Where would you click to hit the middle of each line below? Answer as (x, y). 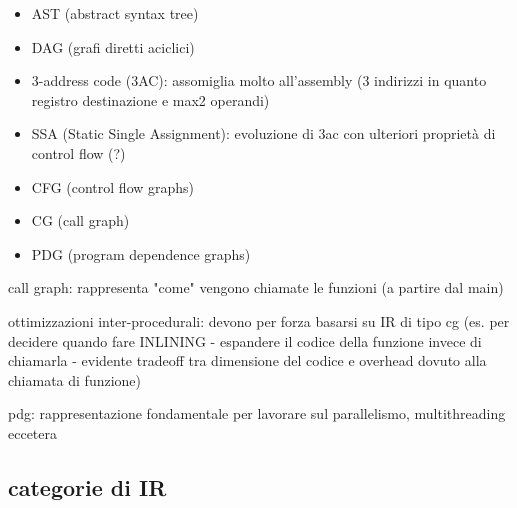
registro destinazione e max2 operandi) (150, 99)
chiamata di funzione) (75, 379)
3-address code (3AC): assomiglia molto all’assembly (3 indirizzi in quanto (259, 80)
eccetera (33, 432)
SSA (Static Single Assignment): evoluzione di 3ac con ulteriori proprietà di (263, 133)
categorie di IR (87, 486)
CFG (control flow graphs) (113, 186)
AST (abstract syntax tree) (115, 13)
